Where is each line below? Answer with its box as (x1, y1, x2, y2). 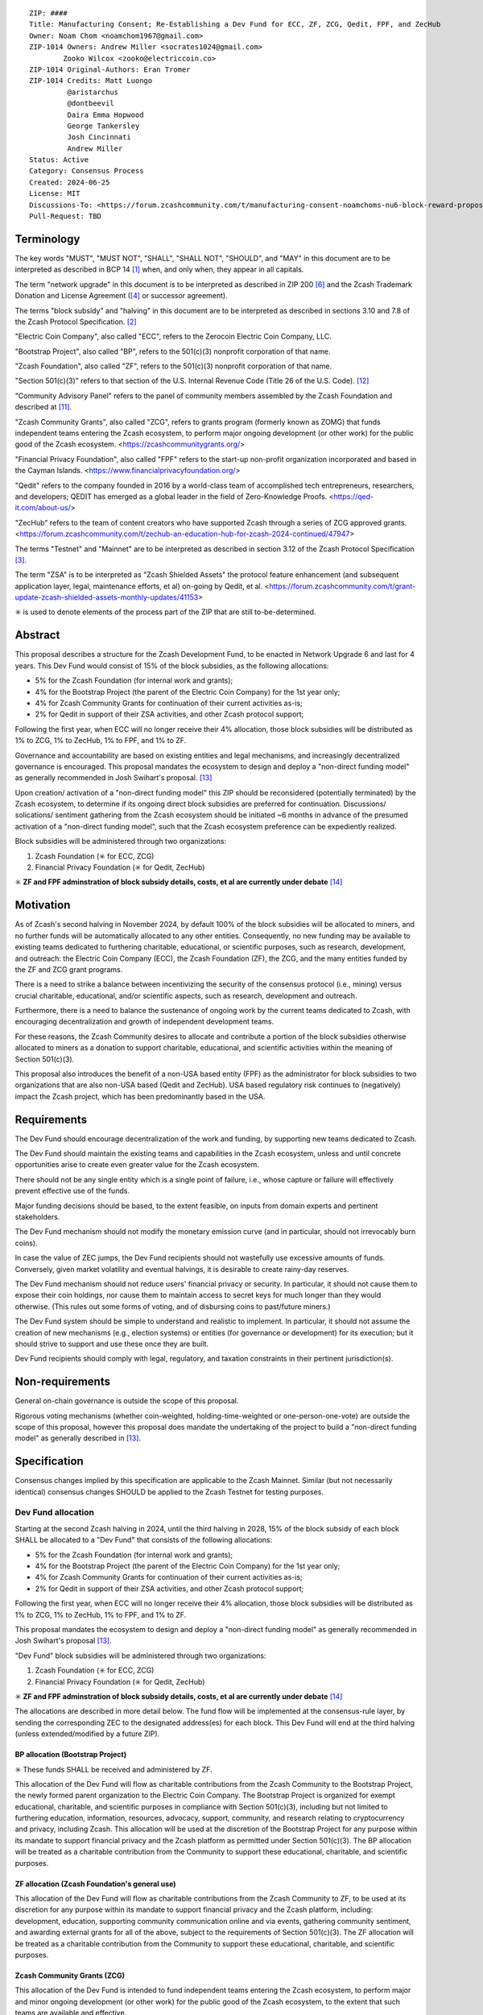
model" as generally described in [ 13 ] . (14, 1433, 141, 1443)
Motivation (14, 899, 71, 912)
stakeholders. (14, 1212, 60, 1222)
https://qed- (333, 492, 374, 501)
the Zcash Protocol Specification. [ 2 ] (14, 317, 137, 326)
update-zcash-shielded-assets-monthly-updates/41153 (14, 592, 199, 602)
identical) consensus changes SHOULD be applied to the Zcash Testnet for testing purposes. (14, 1487, 324, 1497)
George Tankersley (67, 121, 140, 131)
